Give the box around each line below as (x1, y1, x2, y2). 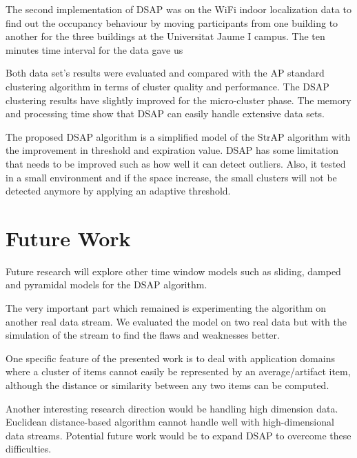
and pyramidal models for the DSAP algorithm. (6, 277, 207, 292)
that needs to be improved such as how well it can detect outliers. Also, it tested (6, 156, 346, 170)
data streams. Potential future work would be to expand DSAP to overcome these (6, 428, 351, 442)
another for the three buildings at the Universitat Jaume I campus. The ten (6, 29, 325, 43)
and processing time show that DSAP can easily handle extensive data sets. (6, 106, 325, 121)
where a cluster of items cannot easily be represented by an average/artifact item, (6, 364, 351, 379)
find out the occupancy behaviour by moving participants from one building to (6, 15, 338, 30)
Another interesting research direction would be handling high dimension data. (6, 401, 338, 415)
